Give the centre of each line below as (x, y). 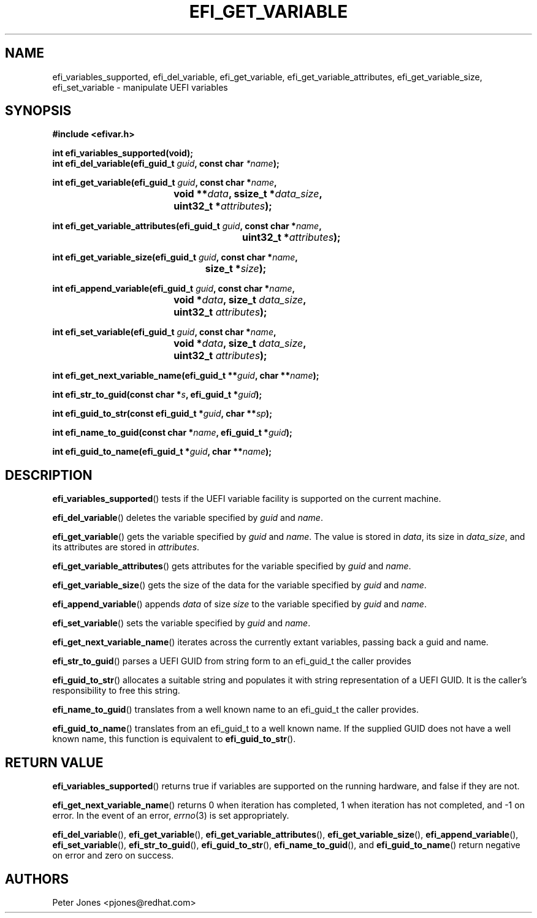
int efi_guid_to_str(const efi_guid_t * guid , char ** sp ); (162, 414)
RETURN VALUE (54, 762)
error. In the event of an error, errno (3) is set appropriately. (171, 816)
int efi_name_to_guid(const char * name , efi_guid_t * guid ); (172, 433)
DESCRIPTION (49, 475)
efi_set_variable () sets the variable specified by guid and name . (181, 623)
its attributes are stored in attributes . (126, 547)
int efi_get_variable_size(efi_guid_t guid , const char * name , (175, 257)
